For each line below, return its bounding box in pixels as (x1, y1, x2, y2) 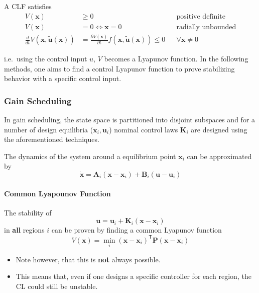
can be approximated (187, 151, 252, 161)
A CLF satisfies (4, 1, 52, 11)
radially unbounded (176, 23, 236, 31)
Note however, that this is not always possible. (16, 254, 161, 264)
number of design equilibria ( (4, 124, 93, 134)
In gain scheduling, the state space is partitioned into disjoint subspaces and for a (4, 114, 255, 125)
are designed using (191, 124, 247, 134)
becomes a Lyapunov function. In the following (104, 53, 248, 64)
